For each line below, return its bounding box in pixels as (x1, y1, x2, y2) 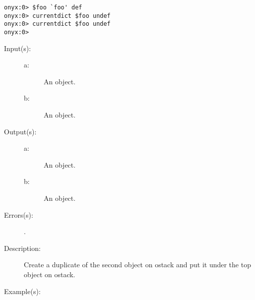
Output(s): (4, 126, 37, 136)
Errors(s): (4, 209, 33, 220)
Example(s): (4, 286, 41, 296)
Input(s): (4, 43, 31, 53)
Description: (4, 242, 41, 253)
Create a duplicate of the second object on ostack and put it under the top (24, 259, 251, 270)
